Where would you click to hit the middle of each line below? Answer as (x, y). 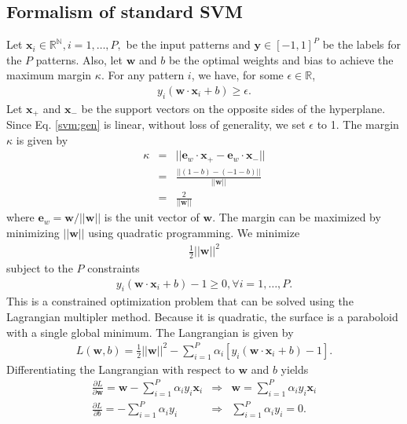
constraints (114, 268)
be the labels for (361, 44)
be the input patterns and (188, 44)
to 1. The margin (358, 124)
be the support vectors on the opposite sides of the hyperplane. (233, 108)
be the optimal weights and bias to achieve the (281, 59)
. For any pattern (143, 75)
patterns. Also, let (79, 59)
